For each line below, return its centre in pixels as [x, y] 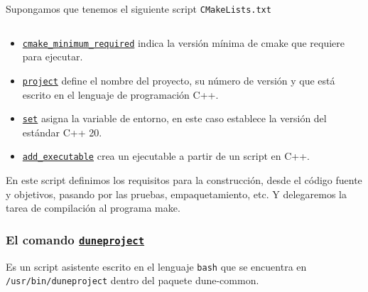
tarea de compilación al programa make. [93, 208]
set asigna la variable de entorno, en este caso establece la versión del [174, 118]
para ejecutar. [53, 56]
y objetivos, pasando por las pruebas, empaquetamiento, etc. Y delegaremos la [176, 194]
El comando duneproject [75, 239]
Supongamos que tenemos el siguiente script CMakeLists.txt [139, 9]
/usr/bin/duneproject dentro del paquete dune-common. [132, 280]
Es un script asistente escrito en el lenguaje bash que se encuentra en [156, 266]
